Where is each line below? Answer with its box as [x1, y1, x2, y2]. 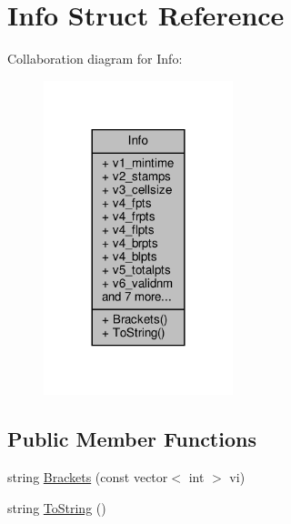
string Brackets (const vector [7, 468, 168, 487]
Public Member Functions [7, 425, 256, 453]
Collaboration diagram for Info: [7, 49, 183, 68]
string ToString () [7, 498, 106, 517]
